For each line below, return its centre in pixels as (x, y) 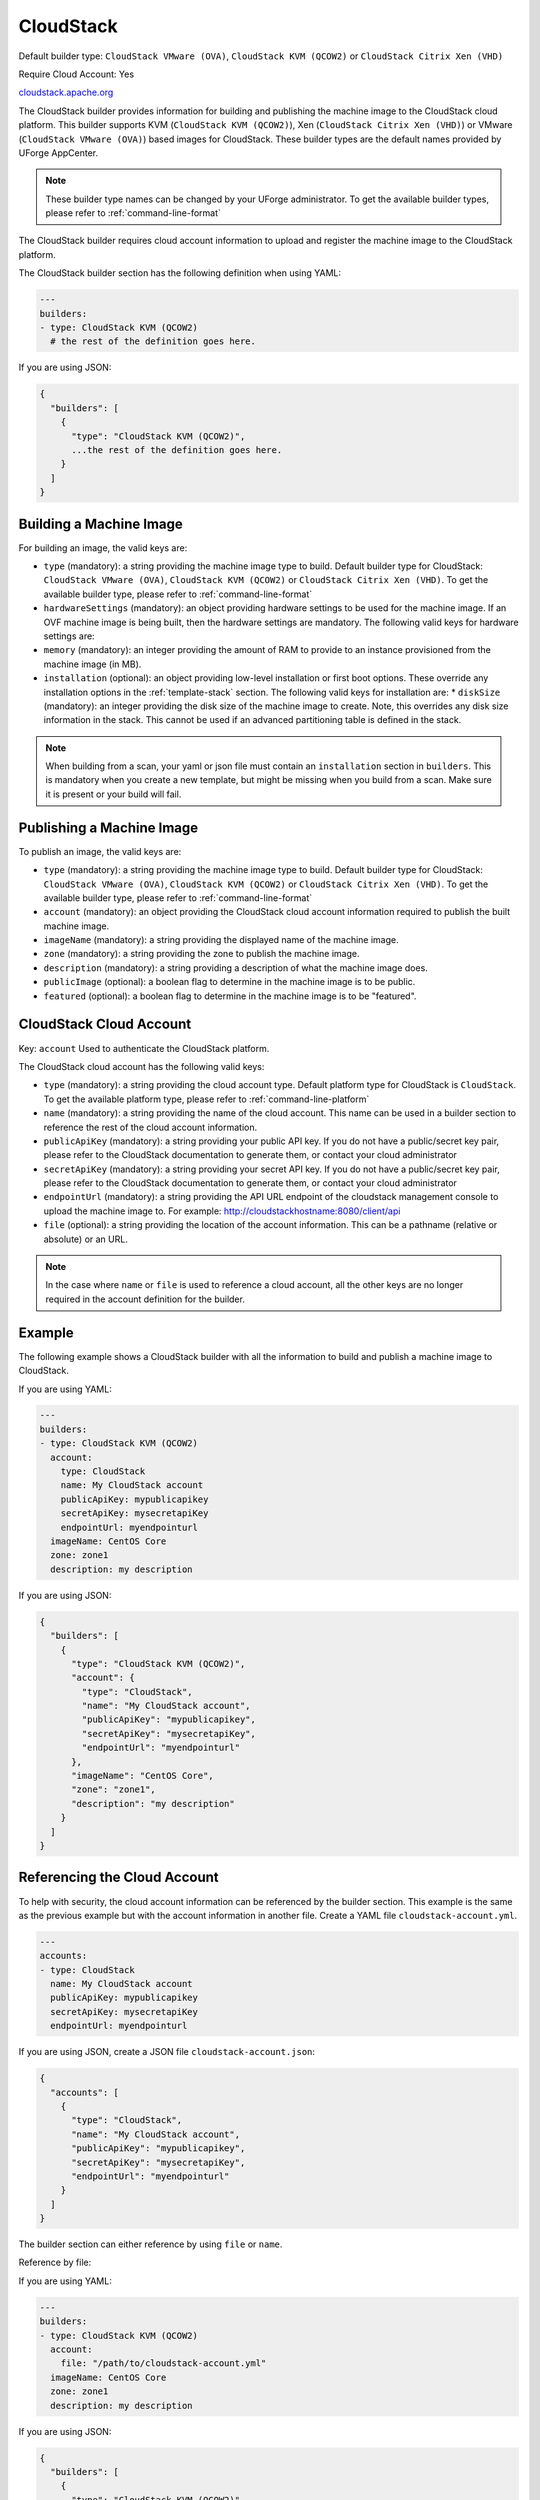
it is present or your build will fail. (113, 794)
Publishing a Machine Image (108, 827)
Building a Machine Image (101, 523)
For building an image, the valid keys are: (103, 547)
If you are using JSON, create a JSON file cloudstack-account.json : (166, 2052)
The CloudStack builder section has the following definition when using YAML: (180, 273)
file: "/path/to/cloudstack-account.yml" (163, 2363)
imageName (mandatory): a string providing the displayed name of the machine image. (221, 940)
